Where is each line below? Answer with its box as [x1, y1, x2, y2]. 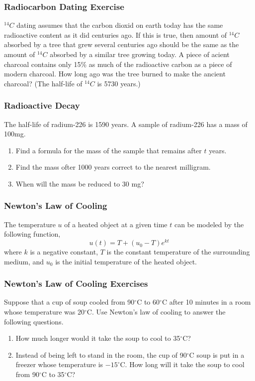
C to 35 [41, 369, 65, 380]
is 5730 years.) [97, 78, 141, 88]
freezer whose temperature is [15, 359, 103, 370]
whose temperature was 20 [4, 307, 85, 317]
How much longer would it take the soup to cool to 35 [15, 333, 180, 343]
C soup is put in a [189, 349, 245, 360]
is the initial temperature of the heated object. [55, 256, 197, 266]
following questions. [4, 316, 64, 326]
